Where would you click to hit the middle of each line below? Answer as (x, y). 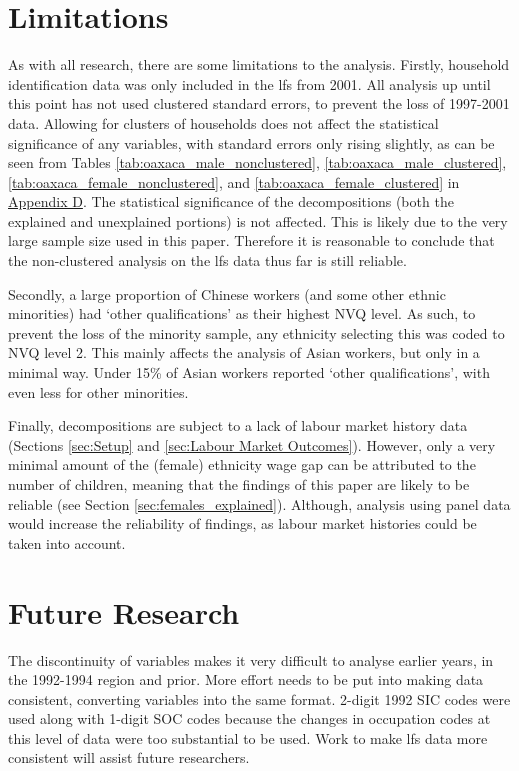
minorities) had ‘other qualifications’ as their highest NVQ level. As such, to (242, 313)
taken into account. (67, 542)
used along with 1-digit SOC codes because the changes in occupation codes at (249, 718)
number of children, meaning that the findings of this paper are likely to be (239, 484)
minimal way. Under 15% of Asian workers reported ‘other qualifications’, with (249, 372)
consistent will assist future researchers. (129, 757)
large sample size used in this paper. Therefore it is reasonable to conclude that (251, 240)
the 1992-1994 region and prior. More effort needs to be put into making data (246, 679)
